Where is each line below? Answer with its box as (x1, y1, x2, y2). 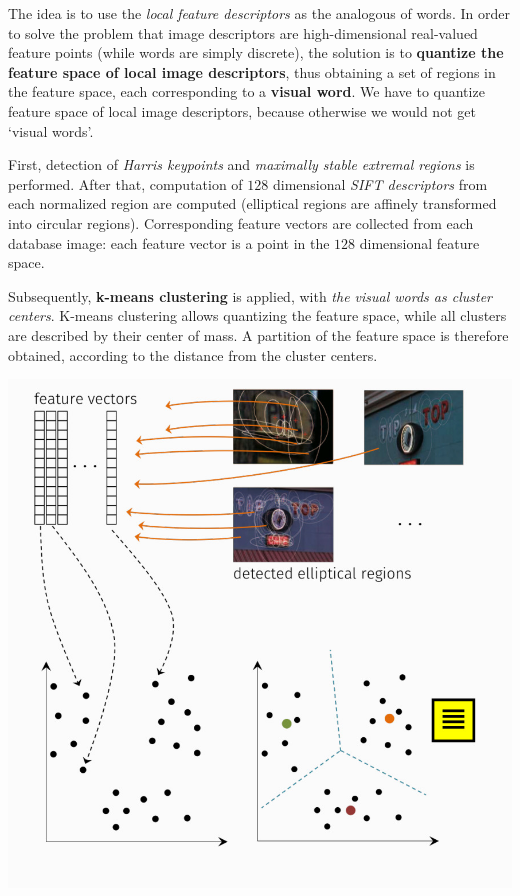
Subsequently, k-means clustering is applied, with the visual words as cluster (8, 285, 493, 306)
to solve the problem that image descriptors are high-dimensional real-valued (8, 22, 478, 43)
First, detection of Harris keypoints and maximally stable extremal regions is (8, 154, 475, 175)
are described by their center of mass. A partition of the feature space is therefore (8, 324, 509, 345)
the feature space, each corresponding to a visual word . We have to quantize (8, 81, 485, 102)
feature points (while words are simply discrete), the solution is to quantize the (8, 42, 504, 63)
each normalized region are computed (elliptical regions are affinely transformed (8, 193, 497, 214)
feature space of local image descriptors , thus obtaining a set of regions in (8, 61, 496, 82)
